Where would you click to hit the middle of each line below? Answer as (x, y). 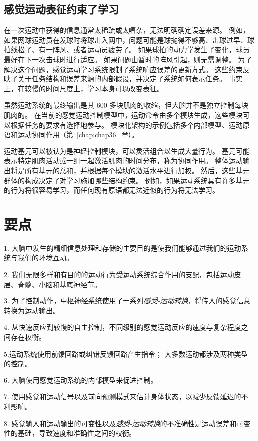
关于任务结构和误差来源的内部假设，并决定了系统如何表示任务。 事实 (130, 79)
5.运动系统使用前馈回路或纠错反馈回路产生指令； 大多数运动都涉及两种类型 (126, 353)
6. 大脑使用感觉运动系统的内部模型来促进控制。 (81, 380)
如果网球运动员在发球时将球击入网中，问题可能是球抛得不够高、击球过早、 (126, 39)
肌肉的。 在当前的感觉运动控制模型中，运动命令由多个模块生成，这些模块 (123, 114)
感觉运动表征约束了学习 (61, 9)
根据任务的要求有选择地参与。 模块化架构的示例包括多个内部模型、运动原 (130, 124)
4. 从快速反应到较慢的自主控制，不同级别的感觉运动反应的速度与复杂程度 (123, 327)
